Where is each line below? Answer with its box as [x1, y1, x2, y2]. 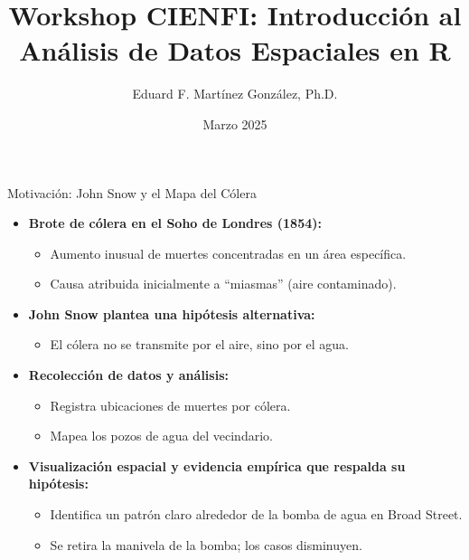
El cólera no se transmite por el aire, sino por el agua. [50, 335, 349, 354]
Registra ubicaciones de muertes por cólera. [50, 395, 291, 414]
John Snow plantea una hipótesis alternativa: [28, 304, 315, 323]
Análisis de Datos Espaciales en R [19, 32, 451, 69]
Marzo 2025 [202, 114, 267, 133]
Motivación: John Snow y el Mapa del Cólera [7, 183, 257, 202]
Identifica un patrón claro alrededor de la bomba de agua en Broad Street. [50, 505, 463, 524]
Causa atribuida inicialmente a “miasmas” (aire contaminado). [50, 274, 397, 293]
